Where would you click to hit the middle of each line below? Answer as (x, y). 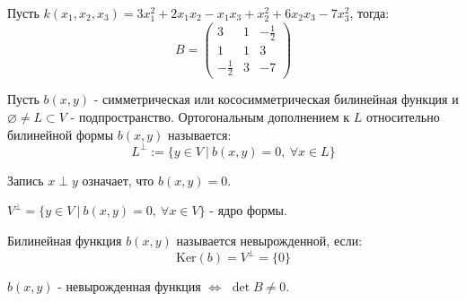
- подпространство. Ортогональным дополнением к (210, 117)
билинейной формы (61, 134)
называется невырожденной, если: (269, 240)
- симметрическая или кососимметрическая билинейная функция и (276, 99)
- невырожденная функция (129, 286)
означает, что (118, 180)
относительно (403, 117)
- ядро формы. (248, 210)
